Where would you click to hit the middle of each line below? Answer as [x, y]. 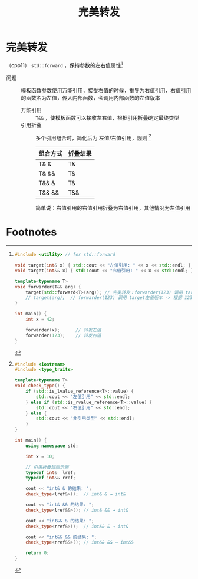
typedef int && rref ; [51, 478]
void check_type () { [40, 386]
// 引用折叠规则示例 [47, 467]
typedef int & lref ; [51, 472]
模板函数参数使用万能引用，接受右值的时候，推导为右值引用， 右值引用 [106, 90]
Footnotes [32, 232]
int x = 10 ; [40, 456]
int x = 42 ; [40, 320]
